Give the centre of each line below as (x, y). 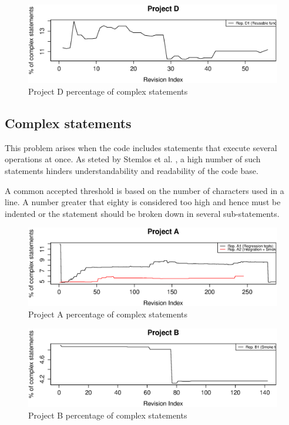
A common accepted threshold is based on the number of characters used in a (144, 190)
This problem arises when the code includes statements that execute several (141, 147)
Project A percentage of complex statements (108, 314)
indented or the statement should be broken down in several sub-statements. (142, 213)
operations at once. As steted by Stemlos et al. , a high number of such (133, 159)
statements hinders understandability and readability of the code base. (132, 170)
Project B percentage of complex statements (108, 415)
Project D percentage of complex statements (108, 91)
